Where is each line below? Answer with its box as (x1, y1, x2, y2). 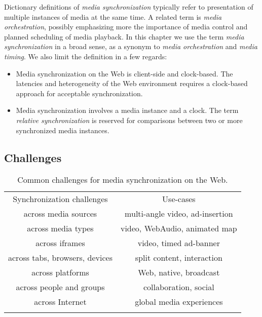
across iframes (35, 237, 85, 249)
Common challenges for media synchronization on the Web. (17, 174, 228, 186)
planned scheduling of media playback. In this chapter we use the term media (4, 31, 244, 42)
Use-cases (162, 193, 196, 205)
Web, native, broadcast (138, 266, 220, 279)
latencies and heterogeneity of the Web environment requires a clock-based (16, 78, 248, 89)
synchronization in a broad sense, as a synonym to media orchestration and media (4, 41, 257, 52)
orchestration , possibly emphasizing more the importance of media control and (4, 21, 248, 32)
